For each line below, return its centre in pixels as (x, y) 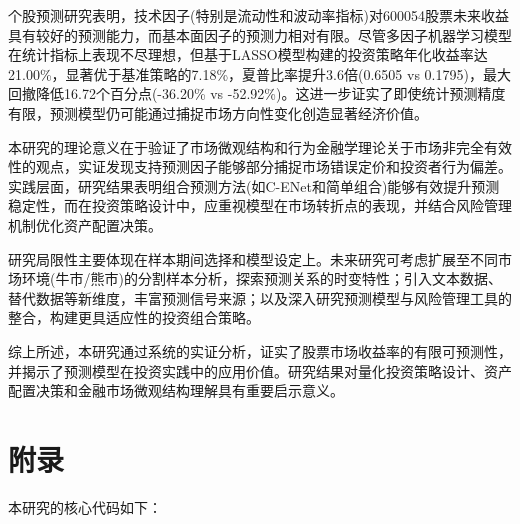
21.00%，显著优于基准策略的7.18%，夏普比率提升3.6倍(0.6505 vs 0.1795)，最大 (259, 73)
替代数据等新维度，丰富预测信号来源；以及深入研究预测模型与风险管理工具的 (260, 297)
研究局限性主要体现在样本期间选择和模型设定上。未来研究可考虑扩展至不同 (253, 258)
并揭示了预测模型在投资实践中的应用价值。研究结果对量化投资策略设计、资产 (260, 370)
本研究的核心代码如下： (85, 506)
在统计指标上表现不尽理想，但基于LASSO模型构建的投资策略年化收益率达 (248, 54)
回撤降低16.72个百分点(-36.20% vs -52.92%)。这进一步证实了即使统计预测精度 (257, 93)
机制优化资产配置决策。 (85, 224)
